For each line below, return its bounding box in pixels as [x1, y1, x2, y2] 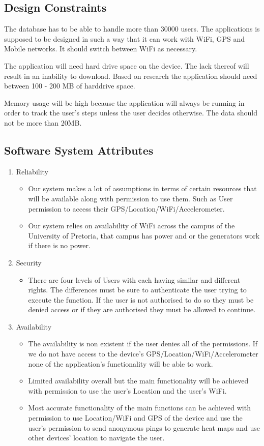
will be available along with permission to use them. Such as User [28, 193, 233, 203]
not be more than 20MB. [4, 117, 82, 128]
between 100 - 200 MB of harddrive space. [4, 80, 135, 91]
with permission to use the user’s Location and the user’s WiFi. [28, 385, 227, 396]
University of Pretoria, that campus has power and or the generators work [28, 230, 260, 241]
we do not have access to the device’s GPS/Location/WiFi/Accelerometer [28, 348, 258, 359]
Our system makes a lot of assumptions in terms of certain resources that [28, 183, 257, 194]
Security [16, 257, 42, 267]
